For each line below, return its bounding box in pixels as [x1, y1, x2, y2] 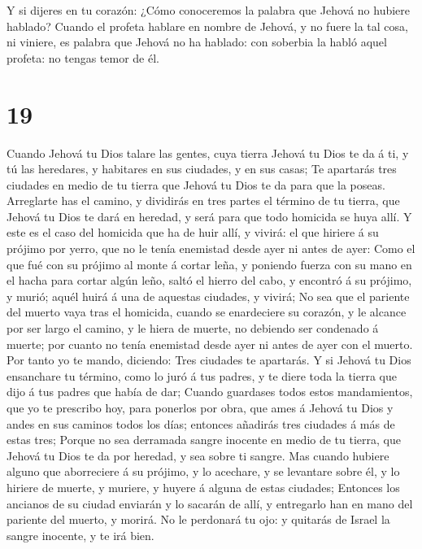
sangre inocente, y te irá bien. [7, 526, 154, 543]
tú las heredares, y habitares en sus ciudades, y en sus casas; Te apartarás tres [7, 160, 397, 177]
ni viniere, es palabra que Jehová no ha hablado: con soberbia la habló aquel [7, 33, 387, 50]
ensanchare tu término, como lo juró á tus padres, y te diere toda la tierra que [7, 367, 397, 384]
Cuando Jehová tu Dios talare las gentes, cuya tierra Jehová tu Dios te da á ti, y [7, 144, 409, 161]
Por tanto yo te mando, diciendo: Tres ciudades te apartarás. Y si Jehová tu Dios [7, 351, 411, 368]
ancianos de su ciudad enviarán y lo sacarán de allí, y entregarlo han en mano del [7, 495, 413, 512]
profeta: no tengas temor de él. [7, 49, 159, 66]
